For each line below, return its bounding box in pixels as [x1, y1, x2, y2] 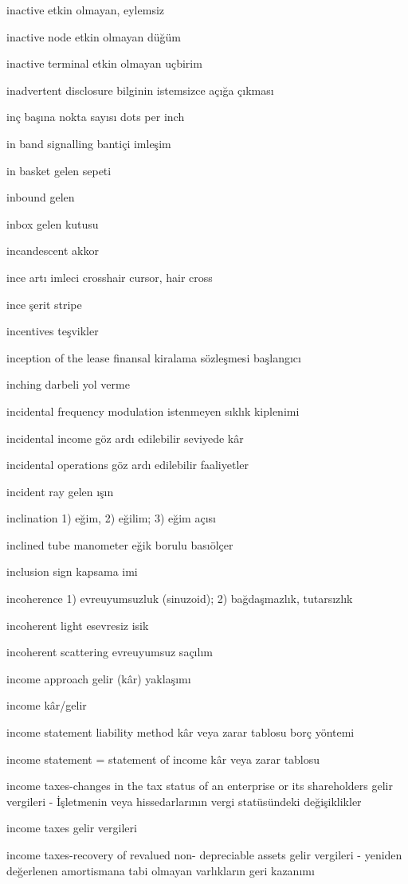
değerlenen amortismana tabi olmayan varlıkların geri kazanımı [6, 862, 315, 878]
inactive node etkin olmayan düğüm [6, 28, 181, 45]
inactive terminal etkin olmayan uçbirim [6, 55, 202, 72]
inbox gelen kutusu [6, 215, 99, 232]
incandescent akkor [6, 242, 100, 259]
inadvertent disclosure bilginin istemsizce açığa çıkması [6, 81, 274, 98]
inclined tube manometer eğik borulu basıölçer [6, 536, 233, 553]
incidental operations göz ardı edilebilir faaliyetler [6, 456, 249, 473]
